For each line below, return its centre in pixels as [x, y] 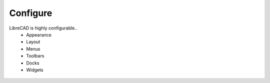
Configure [31, 13]
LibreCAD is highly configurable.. [43, 28]
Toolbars [35, 56]
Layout [33, 42]
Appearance [39, 34]
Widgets [35, 69]
